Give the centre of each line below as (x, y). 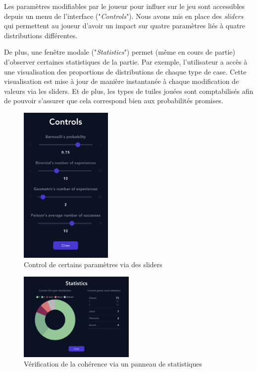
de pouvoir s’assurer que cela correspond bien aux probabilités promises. (114, 101)
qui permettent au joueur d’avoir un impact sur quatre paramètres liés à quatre (125, 26)
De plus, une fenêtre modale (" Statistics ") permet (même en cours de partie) (120, 52)
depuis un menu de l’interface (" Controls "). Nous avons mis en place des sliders (124, 16)
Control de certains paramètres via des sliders (93, 264)
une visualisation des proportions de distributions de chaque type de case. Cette (125, 71)
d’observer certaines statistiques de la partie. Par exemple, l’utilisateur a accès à (126, 61)
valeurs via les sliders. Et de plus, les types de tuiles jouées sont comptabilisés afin (129, 91)
